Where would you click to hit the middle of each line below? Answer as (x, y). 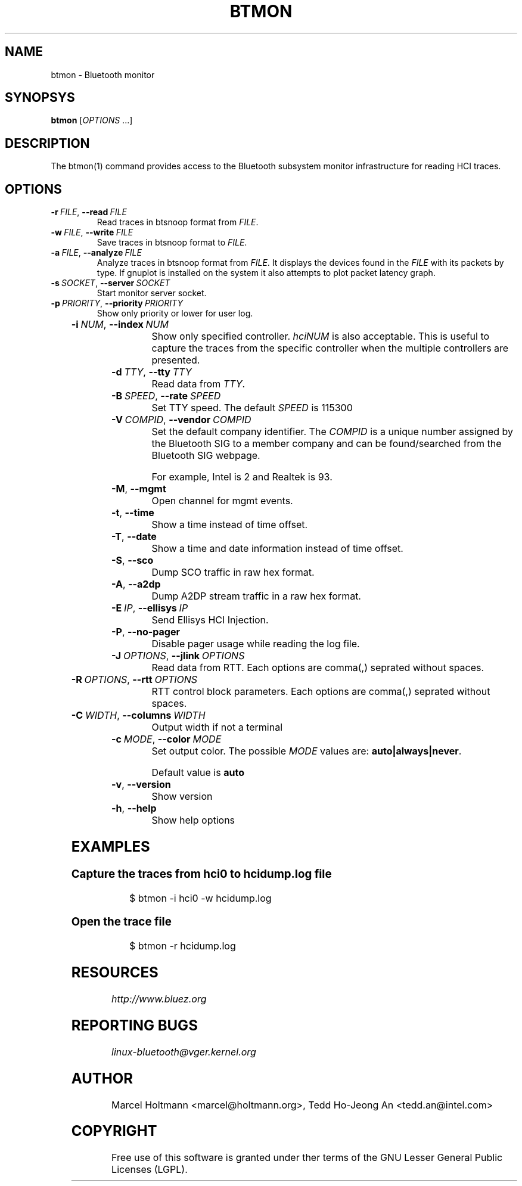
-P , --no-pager (146, 632)
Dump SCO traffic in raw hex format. (233, 572)
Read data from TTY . (198, 384)
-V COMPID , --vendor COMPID (181, 420)
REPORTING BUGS (134, 1025)
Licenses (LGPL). (150, 1170)
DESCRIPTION (47, 143)
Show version (182, 797)
